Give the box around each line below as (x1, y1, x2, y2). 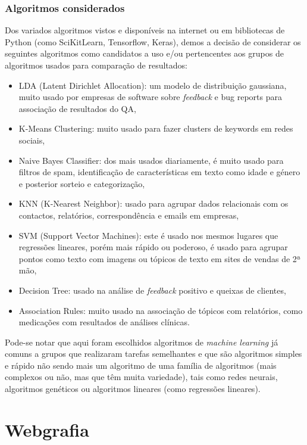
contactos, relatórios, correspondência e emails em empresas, (18, 209, 239, 221)
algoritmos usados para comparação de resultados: (5, 59, 187, 71)
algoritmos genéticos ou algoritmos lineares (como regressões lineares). (5, 382, 261, 395)
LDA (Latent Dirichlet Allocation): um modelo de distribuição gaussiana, (18, 79, 287, 91)
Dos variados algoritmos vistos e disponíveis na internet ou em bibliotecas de (5, 24, 285, 36)
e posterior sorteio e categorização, (18, 177, 145, 189)
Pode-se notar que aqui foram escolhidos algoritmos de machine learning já (5, 335, 278, 348)
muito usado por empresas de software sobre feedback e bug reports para (18, 91, 282, 103)
